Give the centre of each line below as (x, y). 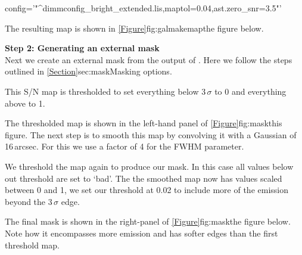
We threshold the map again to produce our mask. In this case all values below (149, 166)
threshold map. (32, 245)
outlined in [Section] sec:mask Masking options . (88, 71)
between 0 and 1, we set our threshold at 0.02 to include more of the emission (147, 190)
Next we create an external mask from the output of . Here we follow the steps (149, 59)
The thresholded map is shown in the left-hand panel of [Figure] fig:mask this (144, 123)
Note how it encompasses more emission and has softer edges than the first (141, 233)
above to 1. (25, 103)
